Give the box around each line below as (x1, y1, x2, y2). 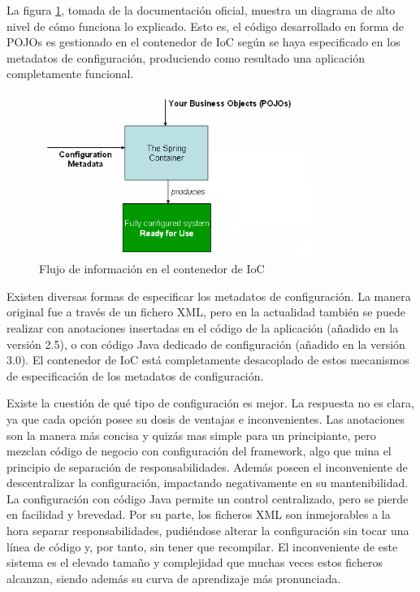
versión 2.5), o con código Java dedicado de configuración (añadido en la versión (6, 335, 405, 352)
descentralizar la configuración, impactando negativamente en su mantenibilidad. (6, 474, 409, 491)
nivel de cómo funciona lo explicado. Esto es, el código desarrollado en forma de (6, 17, 404, 34)
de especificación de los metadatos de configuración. (6, 367, 264, 384)
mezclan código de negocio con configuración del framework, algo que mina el (6, 442, 392, 459)
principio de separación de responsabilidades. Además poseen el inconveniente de (6, 458, 408, 475)
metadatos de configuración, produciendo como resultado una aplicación (6, 49, 365, 66)
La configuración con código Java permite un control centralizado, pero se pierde (6, 490, 409, 507)
